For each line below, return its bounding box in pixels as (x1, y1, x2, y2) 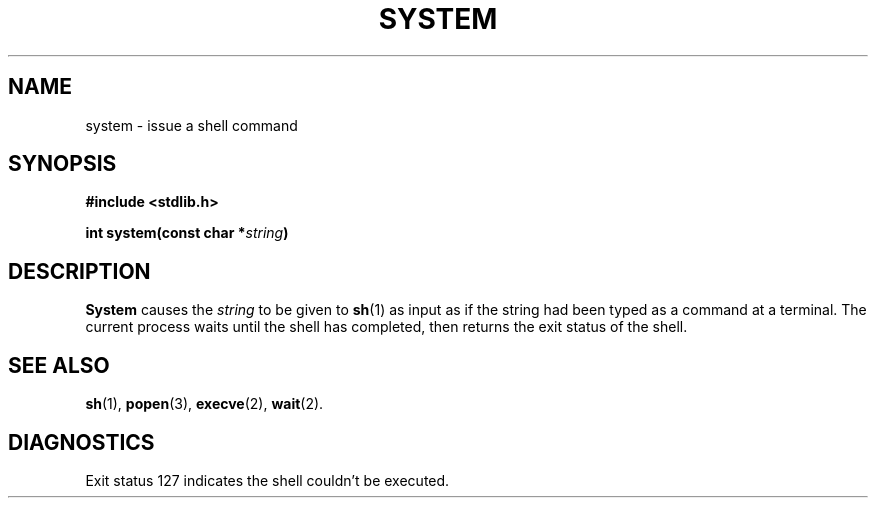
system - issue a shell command (85, 116, 298, 134)
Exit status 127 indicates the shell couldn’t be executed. (85, 471, 450, 489)
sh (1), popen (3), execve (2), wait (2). (85, 395, 324, 413)
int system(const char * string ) (85, 224, 289, 242)
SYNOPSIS (8, 151, 117, 177)
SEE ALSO (8, 352, 110, 378)
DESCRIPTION (8, 258, 151, 284)
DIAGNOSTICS (8, 429, 155, 455)
